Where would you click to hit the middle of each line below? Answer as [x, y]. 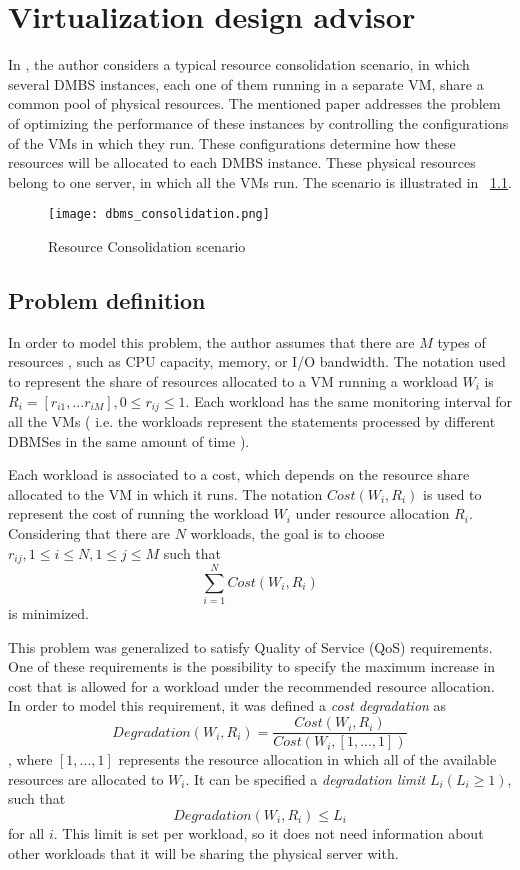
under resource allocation [372, 513]
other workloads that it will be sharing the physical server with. [203, 852]
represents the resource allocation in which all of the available [307, 759]
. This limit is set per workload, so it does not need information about [268, 832]
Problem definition [107, 299]
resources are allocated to [86, 778]
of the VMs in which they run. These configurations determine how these [232, 142]
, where [30, 759]
